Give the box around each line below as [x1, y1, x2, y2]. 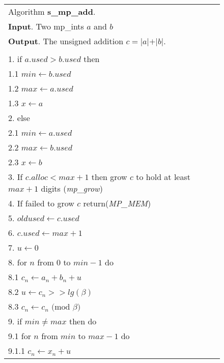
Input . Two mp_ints [8, 20, 84, 32]
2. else [8, 112, 30, 124]
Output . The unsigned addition [8, 35, 124, 47]
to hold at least [136, 171, 190, 183]
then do [69, 315, 97, 327]
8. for [8, 256, 27, 268]
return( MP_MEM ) [83, 197, 151, 209]
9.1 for [8, 330, 31, 342]
